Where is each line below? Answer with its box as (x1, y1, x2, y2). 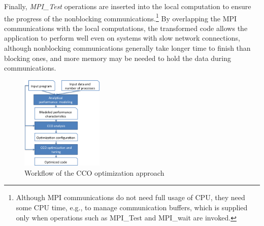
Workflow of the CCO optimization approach (24, 167, 164, 178)
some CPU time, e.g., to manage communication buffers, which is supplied (16, 202, 248, 212)
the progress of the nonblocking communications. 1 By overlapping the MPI (4, 11, 237, 23)
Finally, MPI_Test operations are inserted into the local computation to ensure (4, 1, 251, 11)
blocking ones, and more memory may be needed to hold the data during (4, 52, 232, 63)
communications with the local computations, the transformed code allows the (4, 22, 248, 33)
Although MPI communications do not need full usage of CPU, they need (16, 192, 245, 203)
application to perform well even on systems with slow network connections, (4, 33, 240, 43)
